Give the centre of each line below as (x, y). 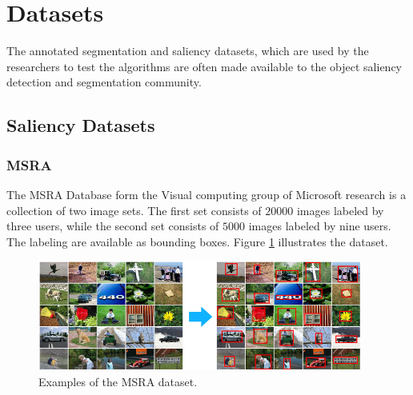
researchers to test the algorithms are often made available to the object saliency (204, 66)
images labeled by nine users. (320, 226)
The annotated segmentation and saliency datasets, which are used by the (188, 51)
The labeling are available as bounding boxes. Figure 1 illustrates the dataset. (197, 241)
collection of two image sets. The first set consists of (134, 210)
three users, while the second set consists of (113, 226)
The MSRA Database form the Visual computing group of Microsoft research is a (206, 194)
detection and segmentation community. (104, 82)
